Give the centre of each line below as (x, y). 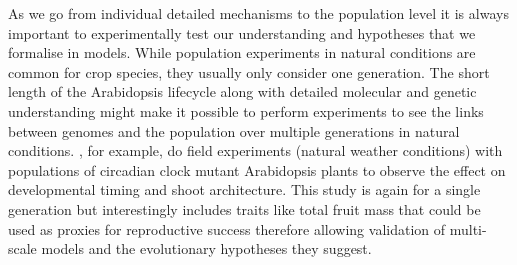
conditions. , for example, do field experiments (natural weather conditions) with (255, 150)
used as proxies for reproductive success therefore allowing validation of (227, 228)
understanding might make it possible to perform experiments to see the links (246, 110)
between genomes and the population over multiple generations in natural (234, 130)
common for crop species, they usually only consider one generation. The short (249, 71)
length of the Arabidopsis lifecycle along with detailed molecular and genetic (242, 91)
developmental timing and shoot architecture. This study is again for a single (244, 189)
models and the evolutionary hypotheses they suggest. (206, 248)
